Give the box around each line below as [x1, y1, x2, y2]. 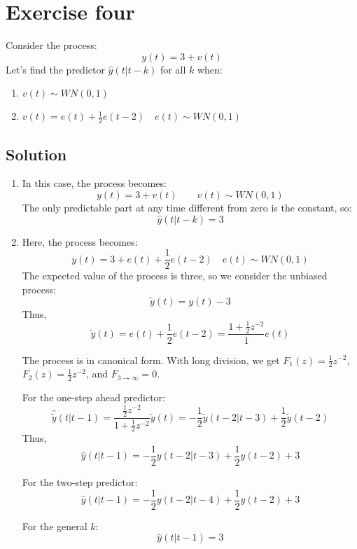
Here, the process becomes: [22, 234, 138, 249]
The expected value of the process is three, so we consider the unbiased [22, 268, 328, 283]
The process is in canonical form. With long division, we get [22, 352, 280, 367]
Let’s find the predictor [6, 62, 105, 76]
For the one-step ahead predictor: [22, 390, 165, 405]
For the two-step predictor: [22, 475, 138, 489]
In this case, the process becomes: [22, 176, 167, 190]
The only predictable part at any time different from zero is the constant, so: [22, 200, 352, 214]
